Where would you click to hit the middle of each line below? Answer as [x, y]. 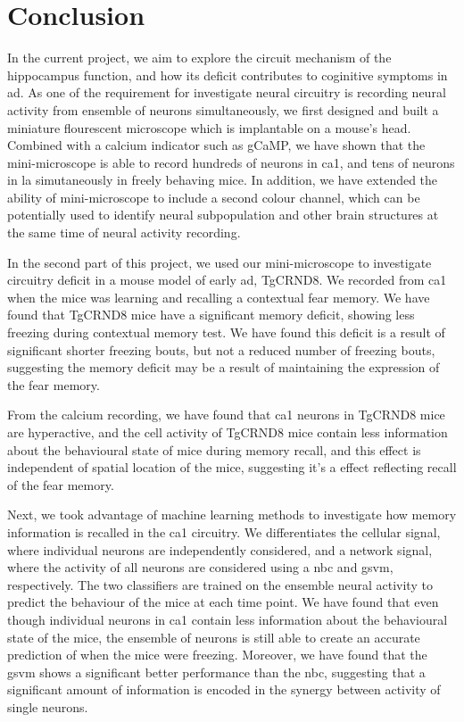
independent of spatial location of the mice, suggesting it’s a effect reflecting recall [232, 467]
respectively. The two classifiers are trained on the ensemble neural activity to [220, 584]
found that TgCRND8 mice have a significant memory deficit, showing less [211, 315]
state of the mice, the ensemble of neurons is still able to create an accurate [214, 637]
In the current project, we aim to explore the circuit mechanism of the [199, 58]
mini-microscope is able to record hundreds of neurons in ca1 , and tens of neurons [231, 162]
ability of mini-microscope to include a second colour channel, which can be [214, 197]
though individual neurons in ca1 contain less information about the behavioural [228, 619]
